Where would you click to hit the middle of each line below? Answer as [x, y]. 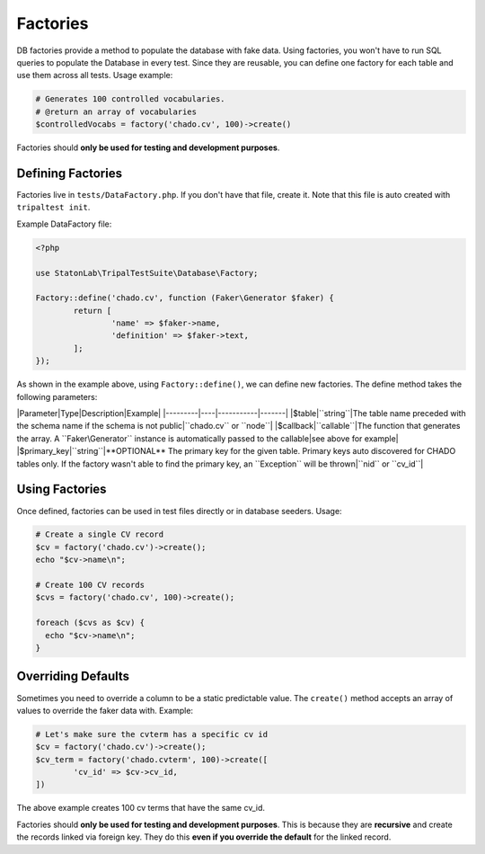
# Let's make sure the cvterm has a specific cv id [152, 734]
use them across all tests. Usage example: [95, 76]
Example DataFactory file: [64, 224]
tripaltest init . [53, 208]
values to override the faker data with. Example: [105, 710]
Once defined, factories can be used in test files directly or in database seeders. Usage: [179, 511]
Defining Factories [70, 173]
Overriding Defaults [73, 676]
